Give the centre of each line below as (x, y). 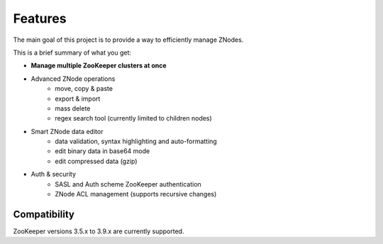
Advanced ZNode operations (73, 79)
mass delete (73, 108)
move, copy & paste (84, 89)
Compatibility (44, 214)
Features (40, 18)
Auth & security (54, 174)
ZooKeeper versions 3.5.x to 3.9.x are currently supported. (99, 231)
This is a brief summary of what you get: (72, 52)
